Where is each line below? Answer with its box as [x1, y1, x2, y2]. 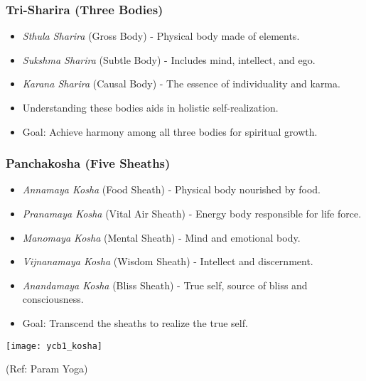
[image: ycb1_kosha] [6, 340, 103, 351]
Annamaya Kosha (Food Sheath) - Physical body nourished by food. [22, 182, 321, 197]
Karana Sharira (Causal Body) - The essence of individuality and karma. [22, 76, 340, 91]
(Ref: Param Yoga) [6, 361, 88, 376]
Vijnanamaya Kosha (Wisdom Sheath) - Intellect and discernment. [22, 254, 313, 269]
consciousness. [22, 291, 84, 306]
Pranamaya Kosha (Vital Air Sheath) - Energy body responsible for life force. [22, 206, 362, 220]
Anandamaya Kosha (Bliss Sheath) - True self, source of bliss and [22, 277, 308, 292]
